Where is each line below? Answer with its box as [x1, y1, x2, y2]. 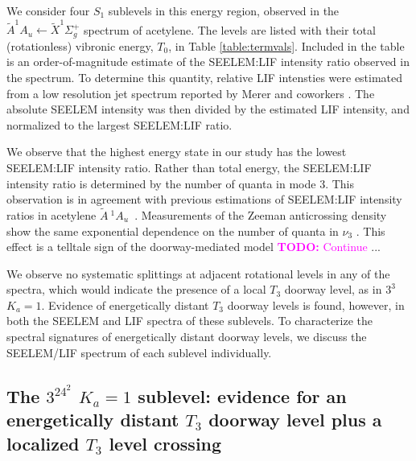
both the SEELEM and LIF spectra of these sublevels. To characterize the [6, 312, 373, 329]
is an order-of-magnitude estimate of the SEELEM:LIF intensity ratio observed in [6, 53, 410, 70]
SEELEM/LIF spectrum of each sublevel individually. [6, 344, 272, 360]
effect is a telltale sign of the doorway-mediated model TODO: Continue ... [6, 238, 381, 255]
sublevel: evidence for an [138, 383, 347, 408]
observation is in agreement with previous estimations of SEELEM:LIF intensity [6, 191, 402, 208]
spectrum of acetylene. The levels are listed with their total [84, 21, 376, 38]
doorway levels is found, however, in [227, 296, 405, 313]
